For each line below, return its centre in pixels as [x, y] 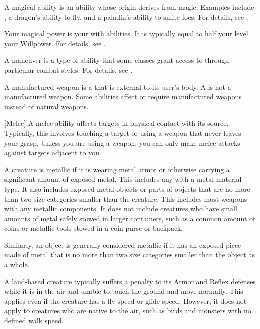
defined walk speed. [34, 321]
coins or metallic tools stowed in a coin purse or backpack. [93, 228]
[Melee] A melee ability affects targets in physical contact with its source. [116, 123]
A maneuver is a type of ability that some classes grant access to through [117, 60]
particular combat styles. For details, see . [68, 69]
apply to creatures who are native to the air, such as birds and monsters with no [128, 311]
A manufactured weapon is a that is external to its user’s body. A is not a [118, 86]
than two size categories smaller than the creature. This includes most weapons [126, 199]
